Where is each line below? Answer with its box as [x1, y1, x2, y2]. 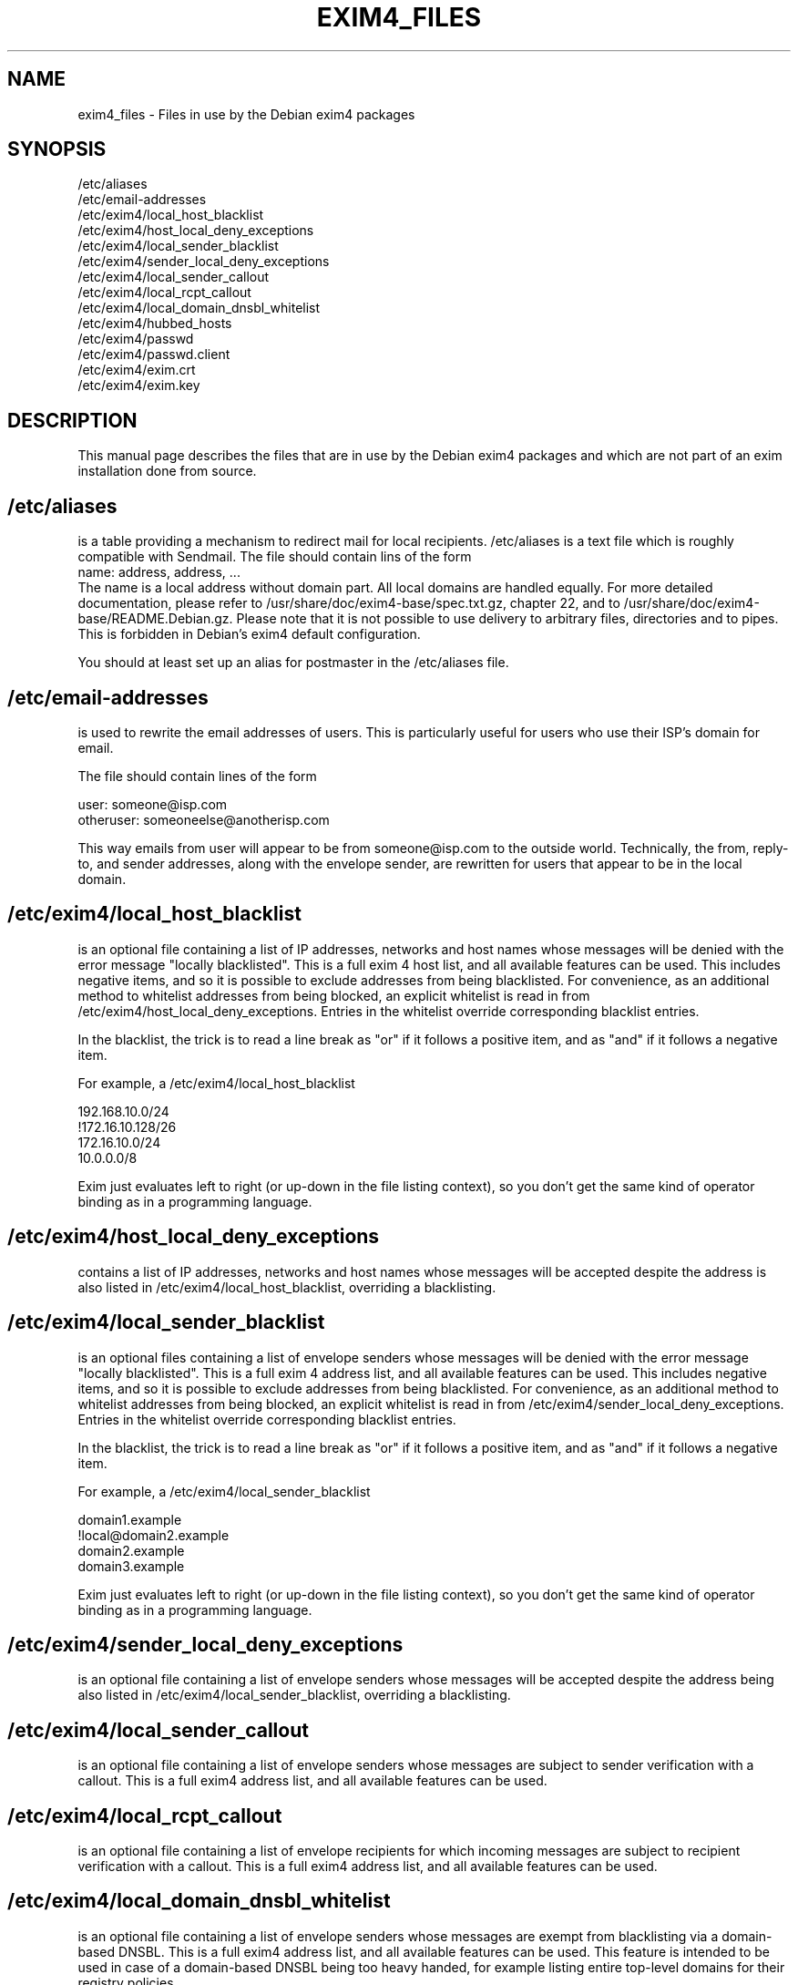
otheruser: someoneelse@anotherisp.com [77, 811, 330, 828]
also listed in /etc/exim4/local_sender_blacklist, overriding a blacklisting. [77, 1687, 511, 1703]
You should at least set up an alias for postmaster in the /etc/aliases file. [77, 654, 509, 671]
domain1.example [77, 1511, 182, 1527]
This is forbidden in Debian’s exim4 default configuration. [77, 626, 421, 643]
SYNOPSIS [7, 138, 107, 161]
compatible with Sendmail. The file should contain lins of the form [77, 549, 472, 565]
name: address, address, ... [77, 564, 240, 581]
